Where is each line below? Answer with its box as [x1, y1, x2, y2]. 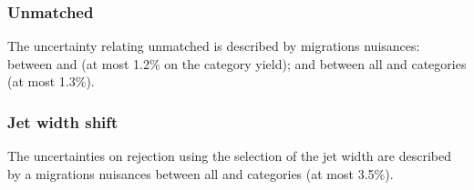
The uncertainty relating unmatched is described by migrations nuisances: [7, 36, 420, 55]
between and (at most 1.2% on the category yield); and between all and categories [7, 54, 467, 73]
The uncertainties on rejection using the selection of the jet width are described [7, 146, 451, 165]
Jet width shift [7, 110, 118, 133]
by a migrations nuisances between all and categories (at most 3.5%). [7, 164, 394, 183]
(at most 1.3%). [7, 72, 95, 91]
